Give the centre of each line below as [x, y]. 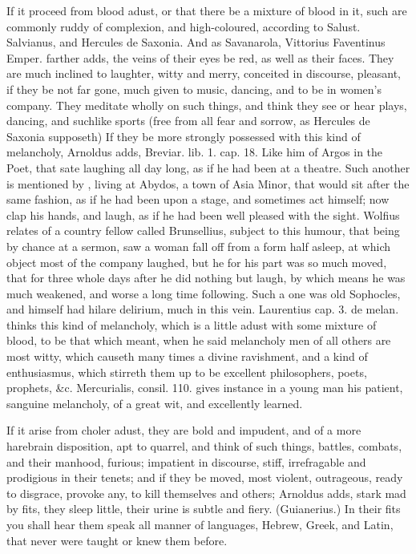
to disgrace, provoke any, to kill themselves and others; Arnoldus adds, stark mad [206, 493]
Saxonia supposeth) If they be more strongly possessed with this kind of [184, 136]
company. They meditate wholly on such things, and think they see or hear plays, [207, 105]
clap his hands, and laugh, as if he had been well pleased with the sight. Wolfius [203, 214]
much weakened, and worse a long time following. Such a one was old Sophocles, [204, 293]
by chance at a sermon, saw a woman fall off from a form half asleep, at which [199, 246]
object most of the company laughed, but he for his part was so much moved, [197, 262]
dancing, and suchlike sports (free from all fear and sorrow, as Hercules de [188, 121]
